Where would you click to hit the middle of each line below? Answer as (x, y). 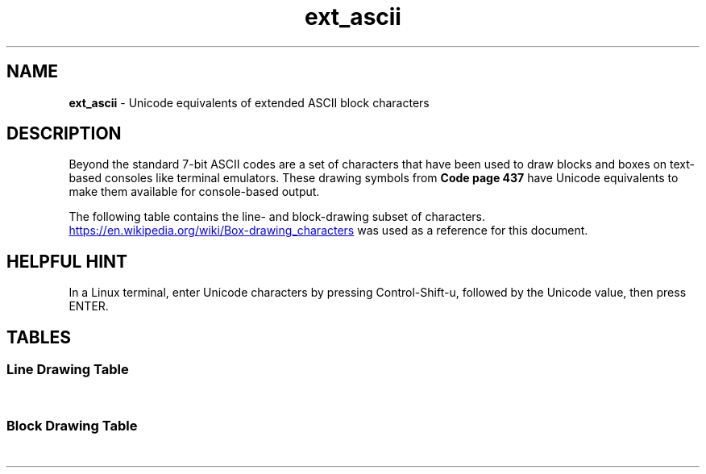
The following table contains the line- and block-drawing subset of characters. (277, 217)
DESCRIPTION (64, 134)
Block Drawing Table (72, 425)
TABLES (39, 337)
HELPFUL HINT (67, 261)
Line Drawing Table (68, 370)
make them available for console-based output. (194, 192)
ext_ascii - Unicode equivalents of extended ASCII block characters (249, 102)
